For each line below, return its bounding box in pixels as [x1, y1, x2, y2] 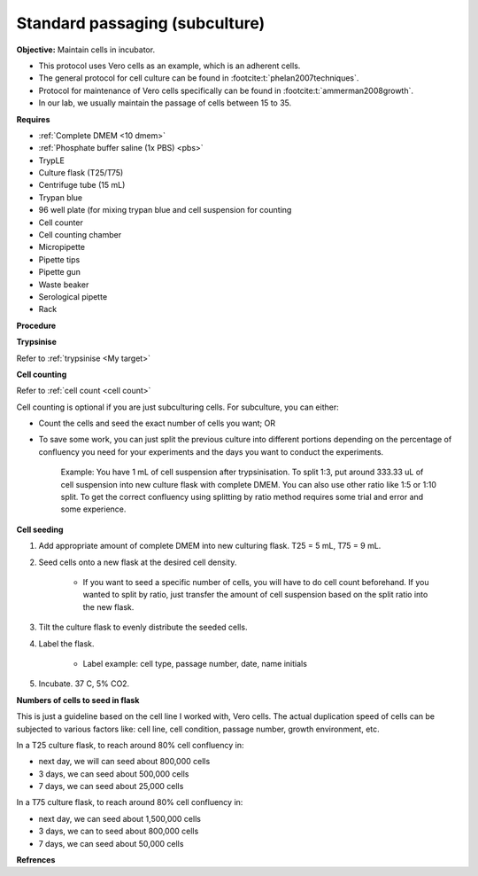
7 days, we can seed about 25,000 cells [38, 781, 184, 792]
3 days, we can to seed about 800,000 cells [38, 825, 199, 837]
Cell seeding [16, 524, 64, 535]
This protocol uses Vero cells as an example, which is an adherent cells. [38, 60, 301, 71]
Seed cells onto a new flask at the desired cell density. [38, 557, 237, 567]
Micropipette [38, 242, 86, 253]
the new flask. [82, 601, 135, 612]
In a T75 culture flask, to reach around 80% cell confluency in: [16, 797, 243, 808]
